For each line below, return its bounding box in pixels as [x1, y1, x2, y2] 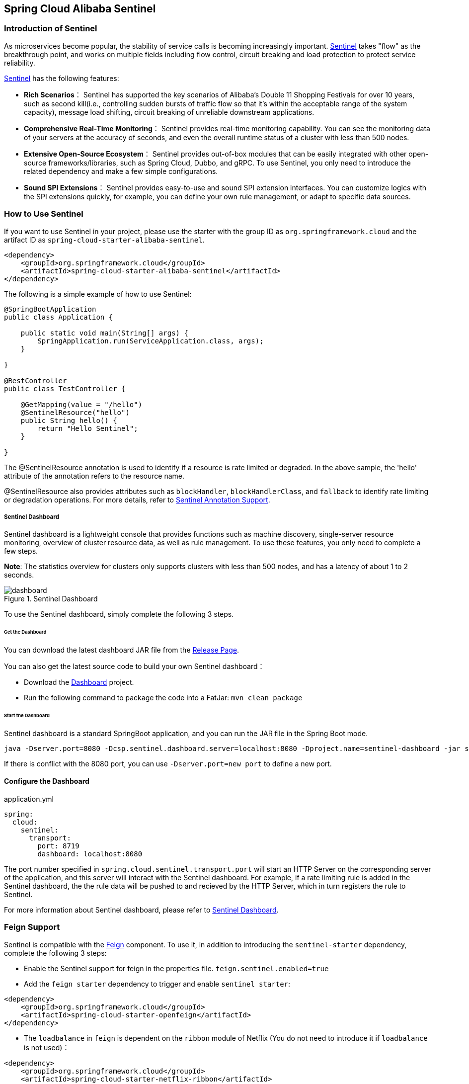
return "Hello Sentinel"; [37, 424, 138, 432]
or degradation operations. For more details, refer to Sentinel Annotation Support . [4, 495, 270, 504]
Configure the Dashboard [4, 777, 89, 786]
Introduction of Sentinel [4, 23, 97, 34]
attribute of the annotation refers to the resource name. [4, 471, 185, 480]
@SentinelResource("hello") [20, 408, 130, 417]
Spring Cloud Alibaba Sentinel [4, 2, 156, 15]
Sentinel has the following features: [4, 74, 119, 83]
